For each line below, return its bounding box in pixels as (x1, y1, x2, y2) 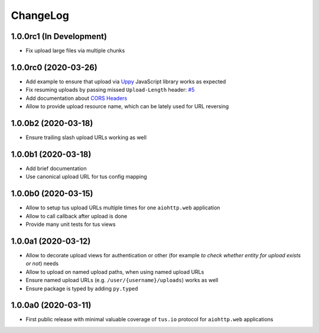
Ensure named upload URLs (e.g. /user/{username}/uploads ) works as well (25, 277, 219, 284)
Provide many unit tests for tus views (25, 221, 116, 228)
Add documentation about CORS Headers (25, 95, 128, 102)
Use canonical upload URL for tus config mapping (25, 173, 147, 180)
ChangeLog (11, 9, 69, 22)
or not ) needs (25, 260, 59, 267)
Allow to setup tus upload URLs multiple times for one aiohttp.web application (25, 204, 220, 211)
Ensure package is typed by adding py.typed (25, 284, 138, 292)
